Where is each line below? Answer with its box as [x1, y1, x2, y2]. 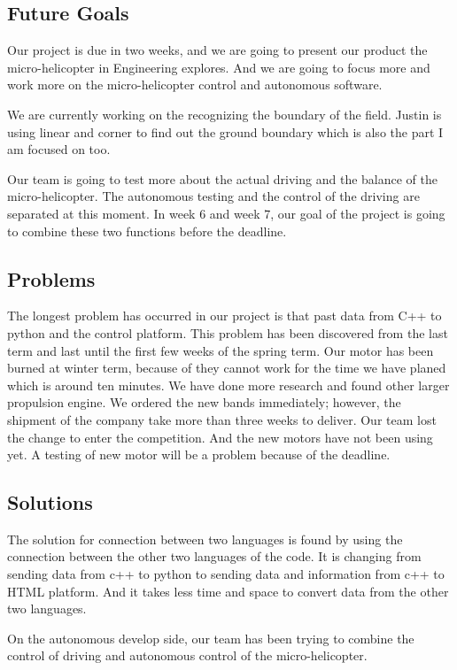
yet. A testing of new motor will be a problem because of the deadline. [7, 445, 391, 464]
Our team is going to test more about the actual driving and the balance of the [7, 169, 438, 188]
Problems [7, 265, 96, 292]
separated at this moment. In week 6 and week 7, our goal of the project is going [7, 204, 445, 222]
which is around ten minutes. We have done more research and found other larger [7, 375, 450, 394]
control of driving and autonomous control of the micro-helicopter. [7, 646, 368, 665]
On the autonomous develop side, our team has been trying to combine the [7, 628, 414, 647]
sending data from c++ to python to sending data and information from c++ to [7, 565, 445, 583]
